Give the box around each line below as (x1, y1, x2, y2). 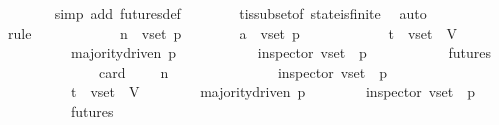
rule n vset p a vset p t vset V (7, 22, 458, 43)
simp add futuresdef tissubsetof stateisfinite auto (54, 3, 427, 23)
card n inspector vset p (98, 61, 388, 82)
